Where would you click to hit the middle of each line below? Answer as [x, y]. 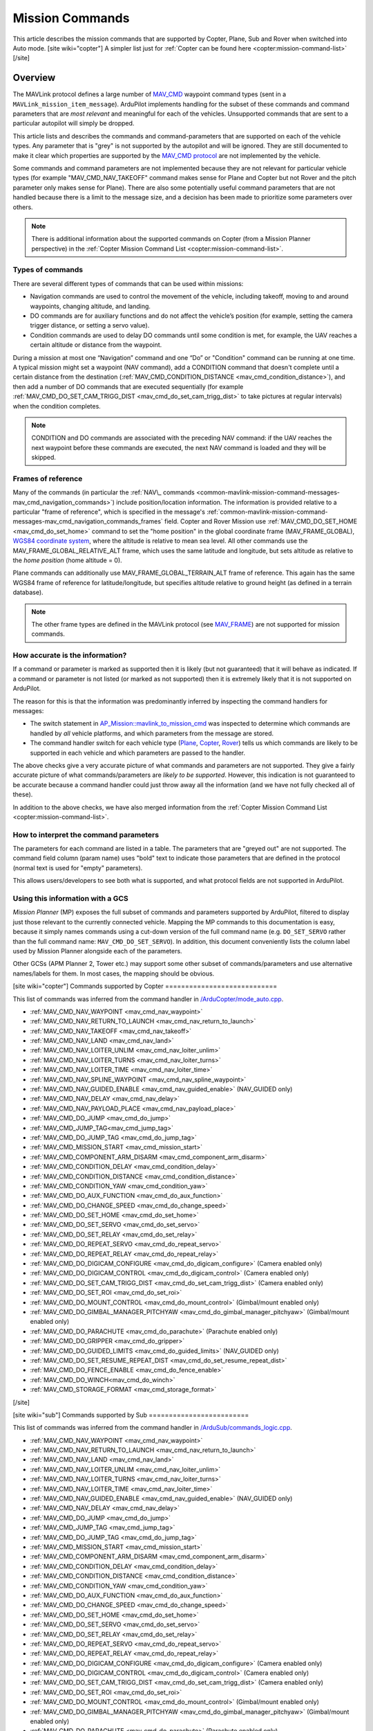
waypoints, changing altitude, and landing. [90, 306]
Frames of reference [48, 478]
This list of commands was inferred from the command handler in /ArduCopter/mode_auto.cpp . [148, 999]
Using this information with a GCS [71, 898]
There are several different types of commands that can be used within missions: [128, 283]
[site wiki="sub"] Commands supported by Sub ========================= [131, 1415]
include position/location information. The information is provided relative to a [227, 502]
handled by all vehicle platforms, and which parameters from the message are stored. [152, 733]
